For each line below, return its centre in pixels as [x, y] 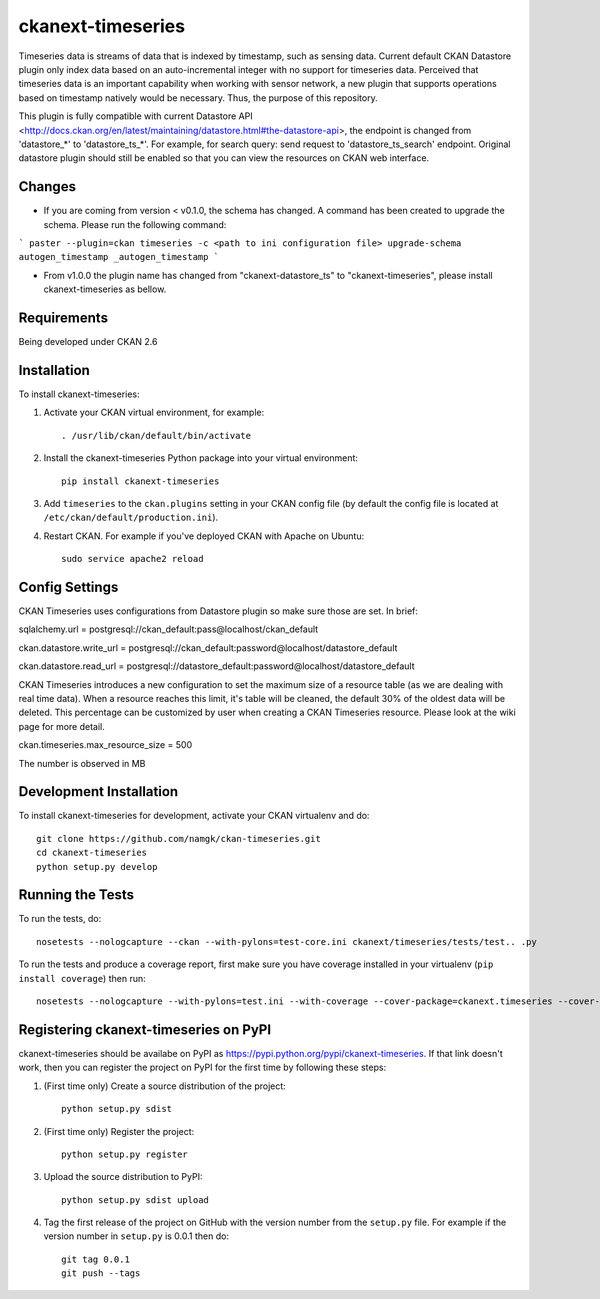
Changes [47, 186]
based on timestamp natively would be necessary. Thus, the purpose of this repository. [198, 97]
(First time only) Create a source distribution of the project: [165, 1086]
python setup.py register [125, 1154]
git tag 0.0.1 [95, 1259]
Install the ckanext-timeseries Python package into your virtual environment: [201, 458]
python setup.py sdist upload [135, 1199]
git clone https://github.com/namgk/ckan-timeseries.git [179, 838]
